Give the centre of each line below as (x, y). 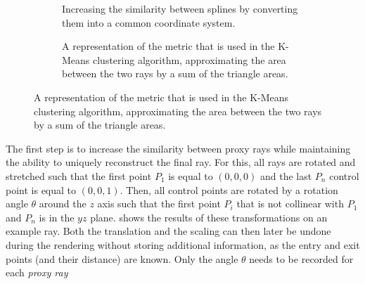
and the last (286, 175)
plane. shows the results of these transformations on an (209, 217)
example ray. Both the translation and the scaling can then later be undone (168, 231)
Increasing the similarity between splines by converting (180, 8)
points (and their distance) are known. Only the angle (122, 258)
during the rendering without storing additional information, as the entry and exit (183, 244)
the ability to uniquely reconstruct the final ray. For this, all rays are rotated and (181, 162)
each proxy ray (37, 272)
